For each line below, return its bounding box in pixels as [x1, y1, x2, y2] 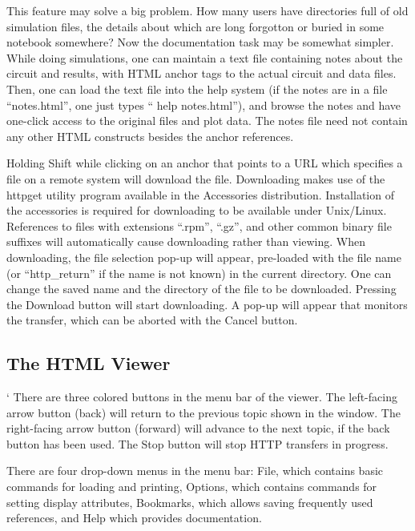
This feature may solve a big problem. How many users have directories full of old [6, 2, 409, 18]
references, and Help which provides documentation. [6, 509, 262, 526]
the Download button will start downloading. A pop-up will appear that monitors [6, 296, 408, 312]
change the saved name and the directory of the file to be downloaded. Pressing [6, 280, 397, 297]
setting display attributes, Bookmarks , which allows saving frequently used [6, 493, 373, 510]
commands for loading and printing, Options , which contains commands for [6, 478, 377, 495]
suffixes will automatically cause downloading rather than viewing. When [6, 233, 365, 250]
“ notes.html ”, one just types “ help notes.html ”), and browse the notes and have [6, 96, 401, 113]
